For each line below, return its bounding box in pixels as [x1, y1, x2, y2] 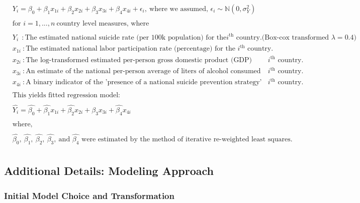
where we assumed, [149, 6, 208, 13]
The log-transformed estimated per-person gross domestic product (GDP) [26, 56, 252, 64]
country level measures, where [56, 20, 149, 28]
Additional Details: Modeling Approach [4, 163, 214, 178]
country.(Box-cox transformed [236, 34, 329, 41]
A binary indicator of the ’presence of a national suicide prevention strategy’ [26, 79, 262, 86]
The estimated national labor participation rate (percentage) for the [26, 45, 235, 53]
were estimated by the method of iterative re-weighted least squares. [81, 136, 293, 143]
